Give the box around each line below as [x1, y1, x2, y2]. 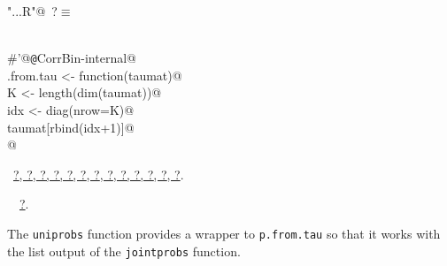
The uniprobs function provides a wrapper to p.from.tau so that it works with [7, 224, 441, 242]
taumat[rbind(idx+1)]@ [7, 118, 135, 136]
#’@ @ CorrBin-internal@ [7, 49, 136, 67]
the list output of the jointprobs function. [7, 241, 241, 260]
